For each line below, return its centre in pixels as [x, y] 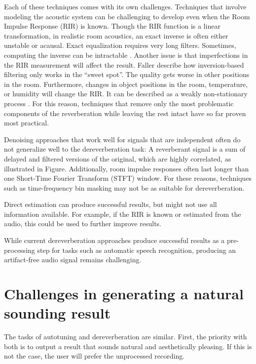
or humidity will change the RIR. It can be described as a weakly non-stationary [126, 94]
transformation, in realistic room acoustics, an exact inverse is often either [116, 35]
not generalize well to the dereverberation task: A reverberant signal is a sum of [125, 149]
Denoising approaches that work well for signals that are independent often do [122, 139]
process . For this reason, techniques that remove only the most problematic [119, 103]
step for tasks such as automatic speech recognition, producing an [137, 250]
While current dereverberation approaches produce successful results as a [114, 240]
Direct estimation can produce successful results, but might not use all [110, 204]
